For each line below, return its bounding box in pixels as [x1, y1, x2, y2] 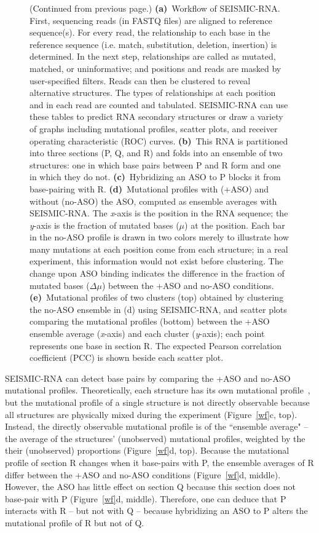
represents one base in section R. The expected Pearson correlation [30, 339, 282, 352]
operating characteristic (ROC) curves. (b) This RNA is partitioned [30, 134, 288, 147]
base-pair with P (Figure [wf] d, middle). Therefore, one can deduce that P [5, 492, 286, 505]
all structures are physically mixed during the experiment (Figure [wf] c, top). [5, 408, 297, 420]
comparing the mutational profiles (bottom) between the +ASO [30, 315, 270, 328]
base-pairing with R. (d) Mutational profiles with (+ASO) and [30, 182, 269, 195]
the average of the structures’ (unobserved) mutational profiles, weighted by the [5, 432, 305, 444]
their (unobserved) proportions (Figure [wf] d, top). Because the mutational [5, 444, 289, 457]
